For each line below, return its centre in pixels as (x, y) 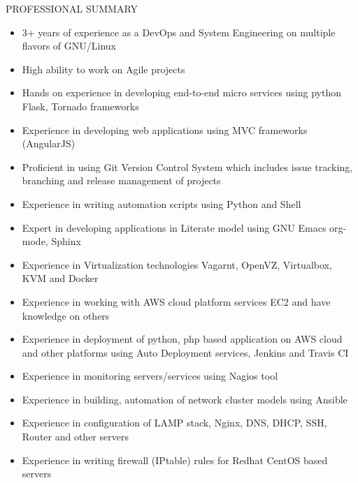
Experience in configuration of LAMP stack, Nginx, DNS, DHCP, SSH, (174, 423)
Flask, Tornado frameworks (80, 106)
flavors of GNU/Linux (69, 46)
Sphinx (66, 241)
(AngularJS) (49, 143)
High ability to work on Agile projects (103, 69)
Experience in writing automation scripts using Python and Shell (162, 203)
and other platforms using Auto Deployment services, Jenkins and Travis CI (185, 352)
